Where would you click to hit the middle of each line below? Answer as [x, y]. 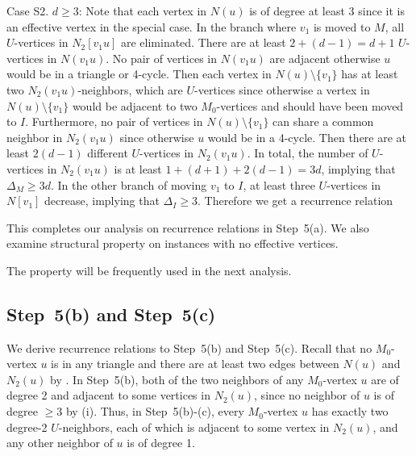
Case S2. [28, 10]
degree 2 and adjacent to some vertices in [108, 395]
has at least [370, 74]
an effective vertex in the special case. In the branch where [152, 26]
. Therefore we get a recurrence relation [295, 201]
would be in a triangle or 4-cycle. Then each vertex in [139, 74]
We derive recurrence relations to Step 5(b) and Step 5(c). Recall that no [189, 347]
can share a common [323, 121]
